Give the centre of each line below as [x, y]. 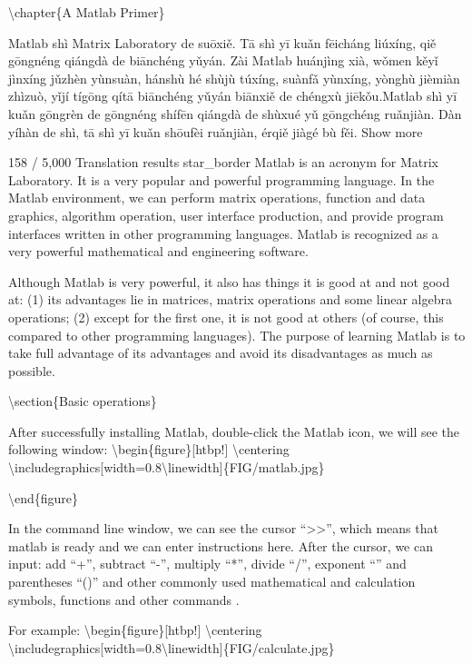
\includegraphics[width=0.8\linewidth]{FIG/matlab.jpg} [167, 467]
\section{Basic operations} [83, 401]
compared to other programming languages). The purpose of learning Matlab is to [237, 335]
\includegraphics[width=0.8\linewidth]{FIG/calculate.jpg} [172, 647]
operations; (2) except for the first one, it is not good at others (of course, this [226, 317]
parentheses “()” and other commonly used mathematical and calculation [212, 582]
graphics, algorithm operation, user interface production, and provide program [226, 215]
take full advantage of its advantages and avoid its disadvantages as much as [221, 353]
